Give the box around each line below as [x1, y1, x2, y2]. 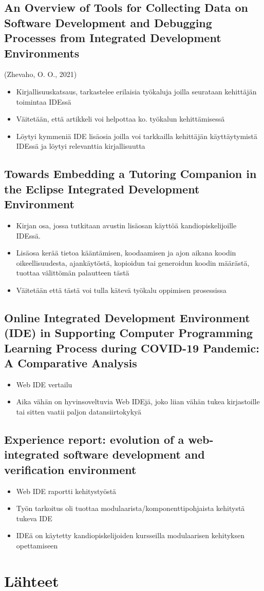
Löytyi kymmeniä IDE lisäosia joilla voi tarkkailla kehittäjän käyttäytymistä [16, 130, 257, 141]
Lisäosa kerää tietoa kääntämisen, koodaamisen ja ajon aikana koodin [16, 247, 236, 258]
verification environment [4, 461, 137, 477]
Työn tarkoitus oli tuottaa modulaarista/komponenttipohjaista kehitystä [16, 503, 245, 514]
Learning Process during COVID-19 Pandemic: [4, 340, 259, 356]
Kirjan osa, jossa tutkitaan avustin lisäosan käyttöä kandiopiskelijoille [16, 220, 237, 230]
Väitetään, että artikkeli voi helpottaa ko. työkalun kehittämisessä [16, 113, 225, 124]
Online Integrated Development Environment [4, 309, 250, 325]
